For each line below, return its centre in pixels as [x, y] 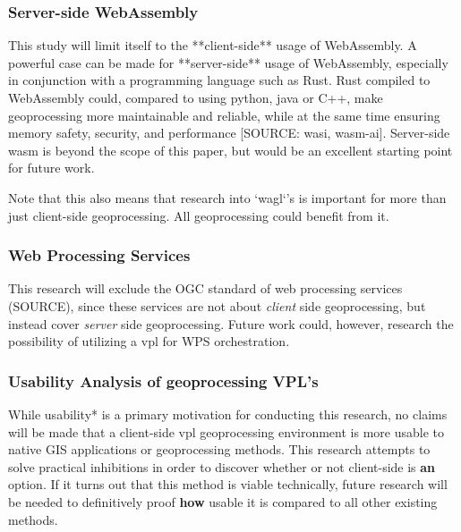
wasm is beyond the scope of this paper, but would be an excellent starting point [230, 150]
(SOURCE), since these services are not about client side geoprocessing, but [217, 305]
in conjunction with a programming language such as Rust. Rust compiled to [219, 80]
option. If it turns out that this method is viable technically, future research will [228, 484]
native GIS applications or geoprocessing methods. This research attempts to [219, 449]
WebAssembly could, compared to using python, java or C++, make [196, 97]
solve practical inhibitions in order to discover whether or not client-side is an [222, 466]
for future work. [51, 168]
